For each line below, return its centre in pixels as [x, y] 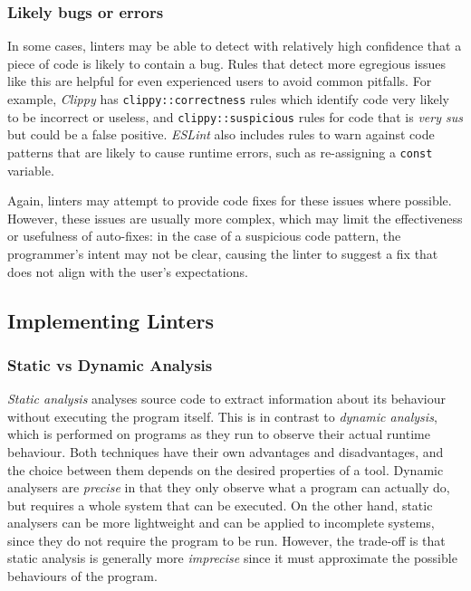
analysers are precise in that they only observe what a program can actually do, [229, 487]
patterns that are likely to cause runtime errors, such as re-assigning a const [220, 152]
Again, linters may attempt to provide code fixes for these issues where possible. [230, 200]
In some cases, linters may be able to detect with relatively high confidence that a [235, 46]
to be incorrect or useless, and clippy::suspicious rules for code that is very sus [235, 116]
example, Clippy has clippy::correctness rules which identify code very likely [228, 99]
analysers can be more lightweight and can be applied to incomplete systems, [221, 523]
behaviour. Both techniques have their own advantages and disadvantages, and [226, 451]
